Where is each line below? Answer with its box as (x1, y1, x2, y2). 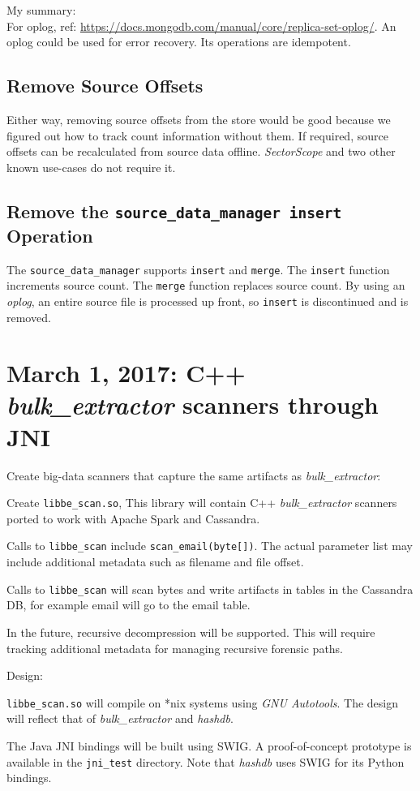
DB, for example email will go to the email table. (6, 596, 251, 613)
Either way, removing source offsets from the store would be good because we (6, 110, 391, 127)
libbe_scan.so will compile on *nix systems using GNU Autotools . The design (6, 694, 398, 711)
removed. (6, 308, 51, 325)
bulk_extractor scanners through (6, 388, 379, 422)
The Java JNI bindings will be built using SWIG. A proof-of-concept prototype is (6, 737, 412, 754)
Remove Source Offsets (6, 73, 204, 98)
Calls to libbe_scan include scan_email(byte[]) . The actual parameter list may (6, 537, 413, 554)
